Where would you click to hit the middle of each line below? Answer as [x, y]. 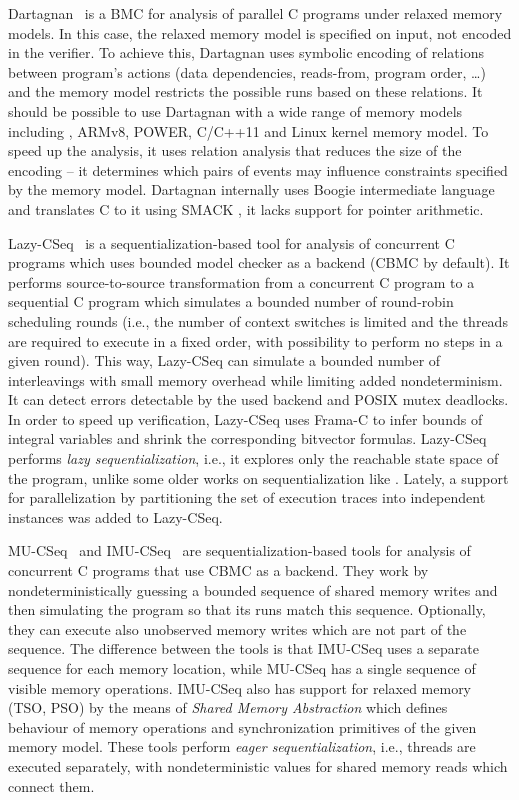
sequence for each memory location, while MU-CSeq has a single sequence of [242, 668]
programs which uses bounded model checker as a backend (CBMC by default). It [259, 262]
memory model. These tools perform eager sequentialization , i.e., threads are [242, 746]
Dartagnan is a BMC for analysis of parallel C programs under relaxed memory [255, 13]
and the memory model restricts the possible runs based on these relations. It [245, 91]
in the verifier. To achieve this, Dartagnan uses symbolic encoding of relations [246, 52]
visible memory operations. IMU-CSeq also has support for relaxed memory [240, 687]
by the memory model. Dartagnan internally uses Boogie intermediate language [251, 189]
